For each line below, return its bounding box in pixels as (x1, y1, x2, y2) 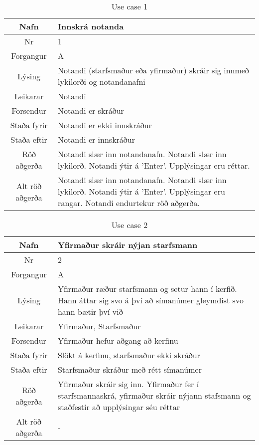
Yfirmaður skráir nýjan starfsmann (57, 239, 198, 250)
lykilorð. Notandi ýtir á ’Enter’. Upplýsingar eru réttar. (58, 160, 250, 171)
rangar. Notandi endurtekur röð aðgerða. (58, 197, 200, 209)
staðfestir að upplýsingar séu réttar (57, 401, 180, 413)
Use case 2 (111, 219, 148, 230)
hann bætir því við (57, 306, 123, 317)
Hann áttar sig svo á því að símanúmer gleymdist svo (57, 294, 244, 306)
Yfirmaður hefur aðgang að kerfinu (57, 335, 178, 346)
